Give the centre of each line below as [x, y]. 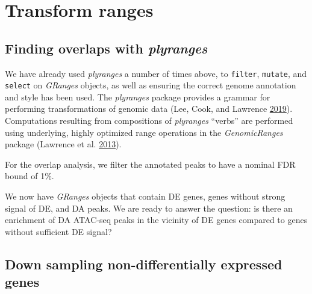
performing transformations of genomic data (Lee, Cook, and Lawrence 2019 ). [149, 109]
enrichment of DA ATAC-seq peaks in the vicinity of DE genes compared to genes [156, 220]
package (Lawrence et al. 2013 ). [63, 144]
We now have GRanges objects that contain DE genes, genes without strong [145, 196]
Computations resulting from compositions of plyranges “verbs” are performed [149, 121]
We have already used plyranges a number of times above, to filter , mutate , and [156, 73]
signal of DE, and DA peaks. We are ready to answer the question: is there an [149, 208]
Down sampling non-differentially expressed [144, 264]
